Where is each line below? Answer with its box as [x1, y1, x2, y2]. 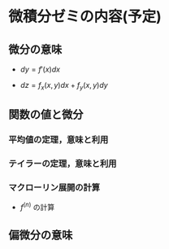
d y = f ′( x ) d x [19, 64, 61, 74]
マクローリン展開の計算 [8, 181, 100, 193]
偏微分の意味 [8, 229, 73, 242]
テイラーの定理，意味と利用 [8, 158, 117, 169]
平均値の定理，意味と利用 [8, 134, 109, 146]
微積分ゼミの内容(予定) [8, 7, 162, 26]
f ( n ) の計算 [19, 201, 55, 212]
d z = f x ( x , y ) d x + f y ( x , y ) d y [19, 81, 108, 92]
